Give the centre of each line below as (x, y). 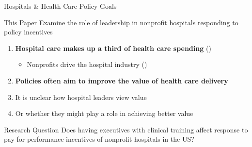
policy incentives (28, 32)
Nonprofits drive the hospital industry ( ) (87, 64)
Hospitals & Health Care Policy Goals (60, 6)
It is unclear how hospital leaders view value (81, 97)
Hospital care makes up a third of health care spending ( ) (113, 48)
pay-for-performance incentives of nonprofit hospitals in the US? (99, 139)
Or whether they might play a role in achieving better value (104, 113)
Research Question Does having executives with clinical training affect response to (126, 129)
